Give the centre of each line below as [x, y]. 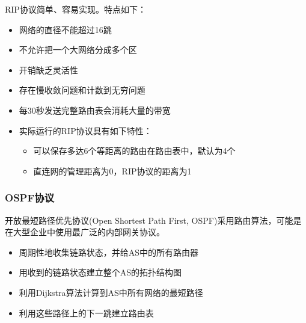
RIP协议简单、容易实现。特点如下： [75, 9]
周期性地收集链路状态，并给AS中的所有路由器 [109, 252]
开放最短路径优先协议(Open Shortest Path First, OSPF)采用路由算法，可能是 [153, 220]
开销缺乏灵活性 [48, 69]
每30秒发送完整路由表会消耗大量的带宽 [95, 110]
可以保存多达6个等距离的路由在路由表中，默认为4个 [134, 151]
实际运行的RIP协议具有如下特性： [85, 130]
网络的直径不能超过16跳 [65, 29]
